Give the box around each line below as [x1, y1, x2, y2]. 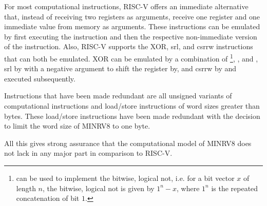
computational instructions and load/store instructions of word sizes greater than [4, 100, 260, 111]
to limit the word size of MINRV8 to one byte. [4, 120, 150, 131]
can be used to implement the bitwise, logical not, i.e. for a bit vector [16, 172, 235, 183]
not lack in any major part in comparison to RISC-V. [4, 148, 173, 158]
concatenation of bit [16, 193, 80, 203]
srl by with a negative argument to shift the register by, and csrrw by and [4, 63, 237, 74]
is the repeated [211, 182, 258, 193]
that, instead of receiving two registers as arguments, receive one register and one [4, 11, 260, 22]
